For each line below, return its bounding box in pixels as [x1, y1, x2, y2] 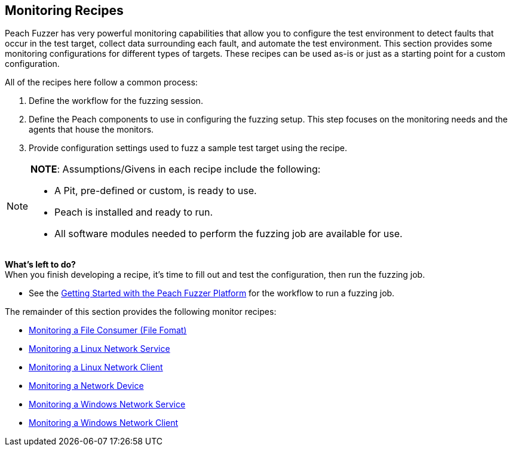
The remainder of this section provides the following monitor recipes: [5, 306, 277, 317]
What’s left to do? [5, 259, 76, 270]
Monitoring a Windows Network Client [29, 418, 179, 428]
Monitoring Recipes [5, 3, 124, 18]
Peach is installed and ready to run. [54, 206, 213, 219]
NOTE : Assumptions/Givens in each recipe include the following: [30, 163, 321, 176]
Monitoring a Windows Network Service [29, 399, 186, 410]
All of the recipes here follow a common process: [5, 77, 198, 88]
